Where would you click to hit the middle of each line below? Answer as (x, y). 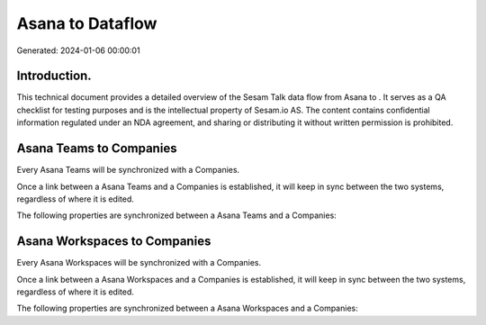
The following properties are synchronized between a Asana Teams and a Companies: (176, 215)
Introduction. (54, 76)
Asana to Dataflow (87, 23)
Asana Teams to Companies (97, 149)
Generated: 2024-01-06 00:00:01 (78, 50)
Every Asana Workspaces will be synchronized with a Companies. (139, 263)
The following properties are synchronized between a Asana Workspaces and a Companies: (188, 308)
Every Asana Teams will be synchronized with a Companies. (128, 170)
